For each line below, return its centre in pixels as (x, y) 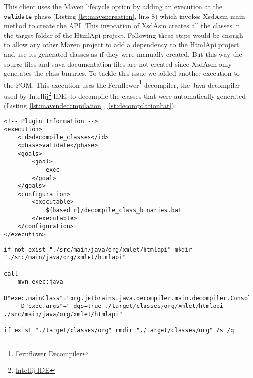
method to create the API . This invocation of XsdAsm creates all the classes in (122, 26)
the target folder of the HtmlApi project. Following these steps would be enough (124, 35)
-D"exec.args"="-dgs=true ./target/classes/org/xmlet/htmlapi (121, 306)
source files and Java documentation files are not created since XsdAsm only (118, 63)
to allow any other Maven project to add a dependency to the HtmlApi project (122, 45)
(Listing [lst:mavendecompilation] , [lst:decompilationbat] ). (90, 105)
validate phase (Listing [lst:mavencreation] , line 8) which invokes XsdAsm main (125, 16)
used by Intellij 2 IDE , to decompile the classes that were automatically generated (125, 95)
